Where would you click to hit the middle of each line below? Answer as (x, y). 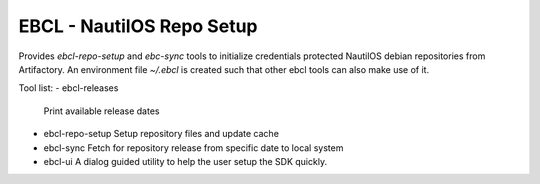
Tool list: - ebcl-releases (68, 88)
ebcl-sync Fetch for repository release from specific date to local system (193, 147)
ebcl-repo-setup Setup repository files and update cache (161, 134)
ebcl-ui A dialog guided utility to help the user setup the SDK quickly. (185, 161)
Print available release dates (101, 111)
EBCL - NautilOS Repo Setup (138, 26)
